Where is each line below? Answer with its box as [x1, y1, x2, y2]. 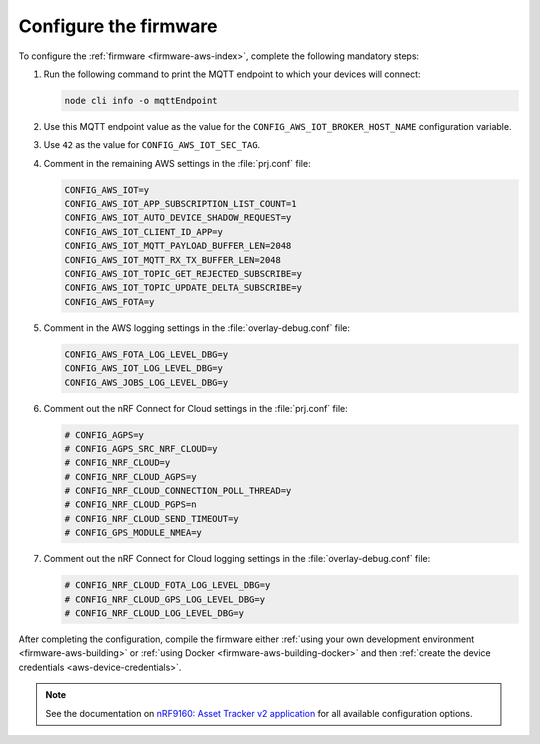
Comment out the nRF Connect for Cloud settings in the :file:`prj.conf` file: [43, 402, 349, 414]
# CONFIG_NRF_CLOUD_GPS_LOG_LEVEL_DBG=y [64, 593, 265, 605]
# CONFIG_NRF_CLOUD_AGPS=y [64, 471, 197, 482]
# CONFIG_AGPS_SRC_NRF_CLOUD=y [64, 443, 219, 454]
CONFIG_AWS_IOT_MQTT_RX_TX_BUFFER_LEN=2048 [64, 254, 282, 265]
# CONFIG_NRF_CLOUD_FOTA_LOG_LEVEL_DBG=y [64, 580, 271, 591]
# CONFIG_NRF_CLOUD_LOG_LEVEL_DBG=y [64, 608, 245, 619]
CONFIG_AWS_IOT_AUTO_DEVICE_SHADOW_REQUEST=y [64, 212, 292, 224]
